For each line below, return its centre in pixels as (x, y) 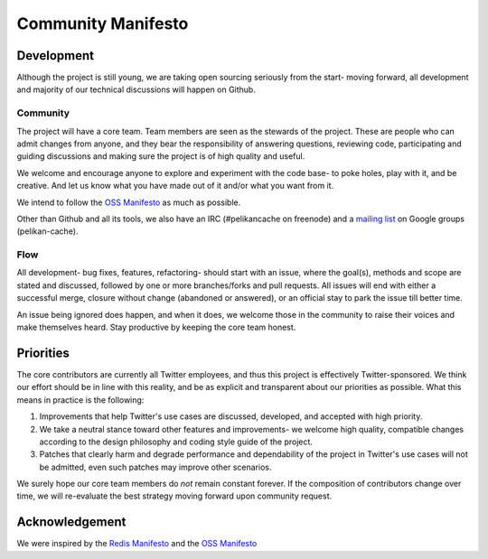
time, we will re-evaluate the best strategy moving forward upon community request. (174, 496)
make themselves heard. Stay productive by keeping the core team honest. (156, 327)
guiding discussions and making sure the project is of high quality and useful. (161, 156)
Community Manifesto (103, 23)
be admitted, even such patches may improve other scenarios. (155, 467)
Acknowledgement (71, 522)
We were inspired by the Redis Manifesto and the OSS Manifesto (137, 544)
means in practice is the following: (80, 400)
